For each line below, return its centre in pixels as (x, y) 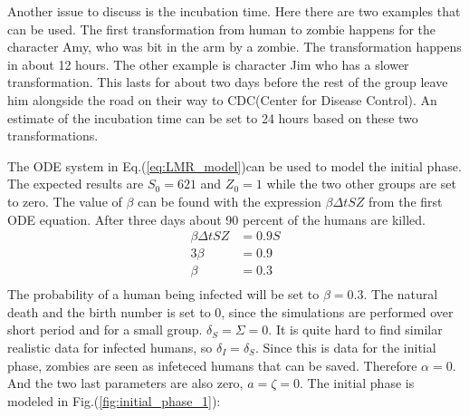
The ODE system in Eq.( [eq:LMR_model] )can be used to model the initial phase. (234, 165)
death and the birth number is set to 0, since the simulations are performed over (230, 311)
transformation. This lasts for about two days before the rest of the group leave (228, 82)
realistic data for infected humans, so (110, 348)
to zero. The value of (65, 201)
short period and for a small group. (105, 330)
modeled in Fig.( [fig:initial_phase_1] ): (114, 400)
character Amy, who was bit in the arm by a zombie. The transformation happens (234, 47)
